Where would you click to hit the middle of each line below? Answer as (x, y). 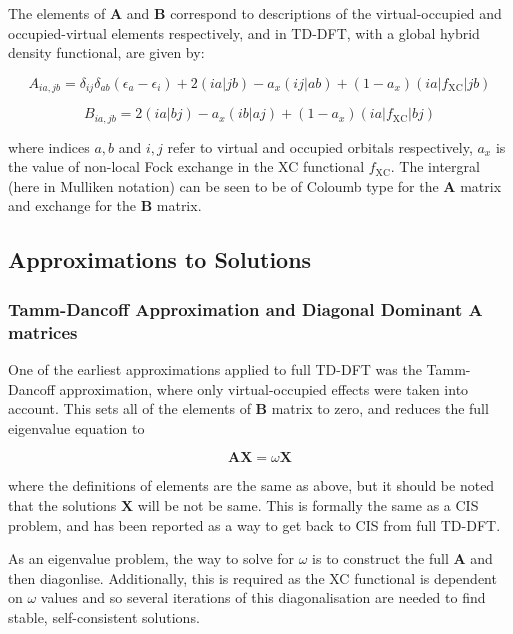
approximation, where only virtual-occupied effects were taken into (264, 388)
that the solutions (62, 504)
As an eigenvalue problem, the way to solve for (151, 558)
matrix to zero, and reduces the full (380, 408)
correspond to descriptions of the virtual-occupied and (336, 13)
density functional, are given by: (106, 52)
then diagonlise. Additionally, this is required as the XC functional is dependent (252, 577)
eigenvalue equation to (76, 427)
